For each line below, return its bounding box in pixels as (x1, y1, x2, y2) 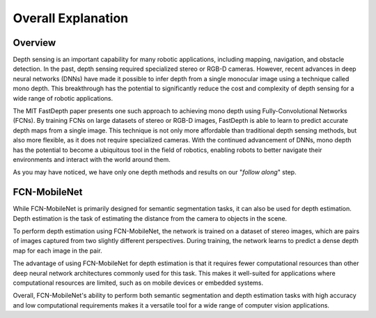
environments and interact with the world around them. (13, 155, 171, 163)
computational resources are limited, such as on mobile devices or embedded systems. (13, 278, 264, 287)
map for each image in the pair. (13, 246, 102, 255)
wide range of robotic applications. (13, 94, 113, 102)
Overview (13, 37, 56, 49)
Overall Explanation (13, 10, 129, 26)
